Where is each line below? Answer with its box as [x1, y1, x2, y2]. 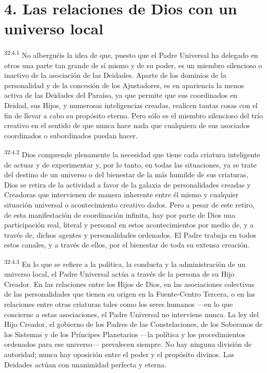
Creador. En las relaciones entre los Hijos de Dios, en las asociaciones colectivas [4, 278, 255, 289]
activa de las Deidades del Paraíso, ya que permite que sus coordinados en [4, 90, 237, 100]
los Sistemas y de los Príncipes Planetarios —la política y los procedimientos [4, 328, 246, 339]
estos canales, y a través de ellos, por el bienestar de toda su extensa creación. [4, 239, 250, 250]
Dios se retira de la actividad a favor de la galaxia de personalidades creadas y [4, 179, 251, 190]
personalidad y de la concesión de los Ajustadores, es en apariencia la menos [4, 79, 244, 90]
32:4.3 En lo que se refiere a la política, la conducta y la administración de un [4, 257, 246, 269]
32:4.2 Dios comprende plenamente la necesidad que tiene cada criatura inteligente [4, 148, 260, 159]
